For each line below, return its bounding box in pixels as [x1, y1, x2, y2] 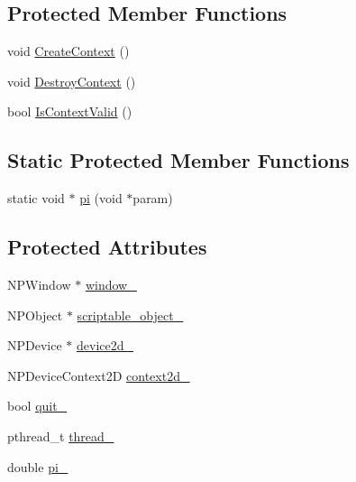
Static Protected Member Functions [7, 146, 350, 174]
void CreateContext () [7, 42, 130, 60]
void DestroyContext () [7, 71, 136, 90]
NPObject [7, 305, 63, 324]
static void [7, 189, 65, 208]
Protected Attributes [7, 233, 207, 261]
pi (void [79, 189, 123, 208]
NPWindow [7, 274, 71, 293]
